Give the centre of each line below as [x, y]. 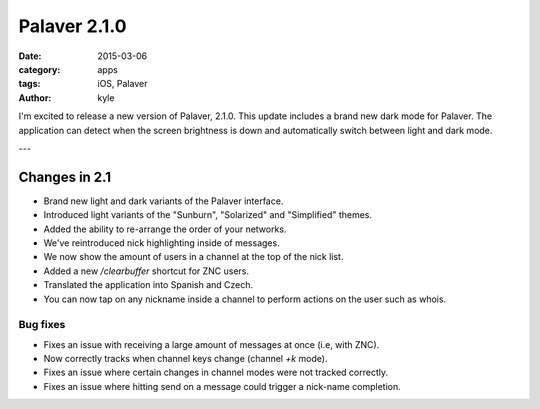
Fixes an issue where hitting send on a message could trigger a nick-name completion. [222, 386]
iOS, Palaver [122, 84]
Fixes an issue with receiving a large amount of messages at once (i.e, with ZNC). [211, 344]
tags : [29, 84]
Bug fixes [42, 325]
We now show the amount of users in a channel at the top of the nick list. [193, 257]
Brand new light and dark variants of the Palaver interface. [163, 201]
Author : [35, 97]
